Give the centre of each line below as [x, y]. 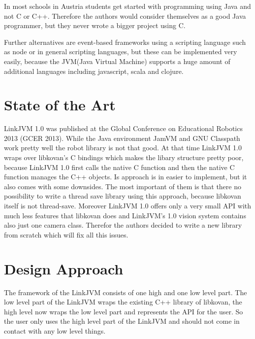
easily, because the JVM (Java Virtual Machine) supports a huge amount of [117, 61]
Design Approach [64, 268]
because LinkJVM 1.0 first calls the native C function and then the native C [119, 167]
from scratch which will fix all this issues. [66, 234]
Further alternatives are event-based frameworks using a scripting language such [125, 42]
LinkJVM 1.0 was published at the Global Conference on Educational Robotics [123, 128]
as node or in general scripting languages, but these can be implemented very [121, 51]
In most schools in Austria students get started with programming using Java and [127, 6]
